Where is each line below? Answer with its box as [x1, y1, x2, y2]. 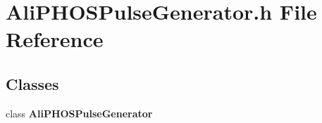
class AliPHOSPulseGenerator [6, 105, 153, 120]
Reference [6, 25, 104, 53]
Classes [6, 72, 59, 94]
